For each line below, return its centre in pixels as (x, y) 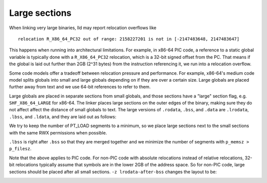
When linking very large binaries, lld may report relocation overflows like (83, 28)
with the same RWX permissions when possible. (58, 133)
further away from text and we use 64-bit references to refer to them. (80, 87)
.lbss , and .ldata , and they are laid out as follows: (63, 117)
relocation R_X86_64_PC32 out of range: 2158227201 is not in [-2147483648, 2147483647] (129, 39)
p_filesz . (20, 149)
